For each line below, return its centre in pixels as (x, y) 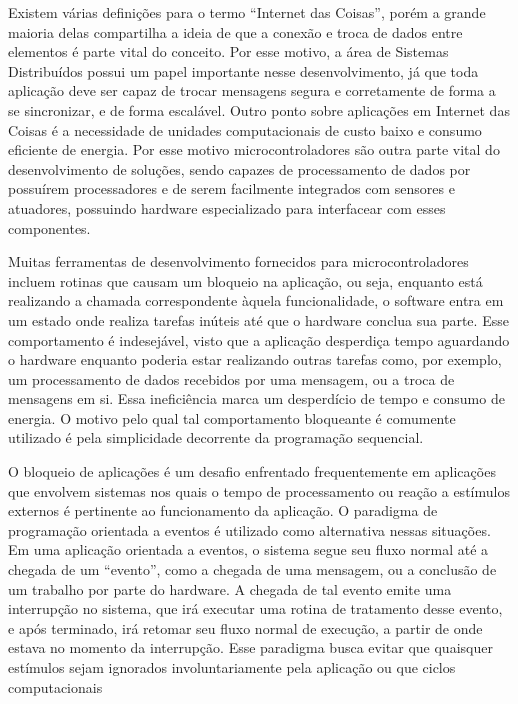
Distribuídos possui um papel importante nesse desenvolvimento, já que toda (243, 70)
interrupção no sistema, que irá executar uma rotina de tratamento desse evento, (255, 608)
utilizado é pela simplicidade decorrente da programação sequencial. (216, 437)
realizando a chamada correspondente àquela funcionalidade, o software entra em (256, 300)
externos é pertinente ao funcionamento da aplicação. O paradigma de (223, 510)
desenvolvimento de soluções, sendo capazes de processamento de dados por (239, 168)
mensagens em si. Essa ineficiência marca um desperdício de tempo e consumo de (256, 398)
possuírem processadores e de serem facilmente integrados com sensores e (231, 188)
